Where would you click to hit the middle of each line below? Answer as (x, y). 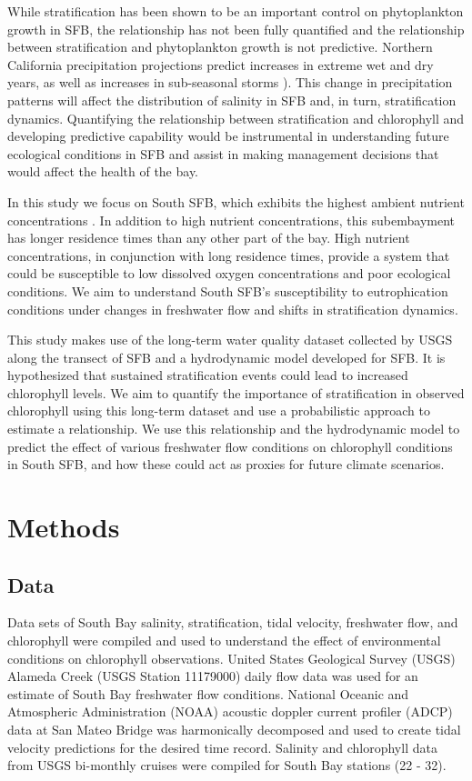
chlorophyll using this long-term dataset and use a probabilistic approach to (219, 411)
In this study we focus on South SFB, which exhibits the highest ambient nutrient (236, 201)
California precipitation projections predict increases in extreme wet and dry (221, 64)
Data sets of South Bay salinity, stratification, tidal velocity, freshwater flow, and (233, 622)
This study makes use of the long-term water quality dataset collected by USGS (230, 340)
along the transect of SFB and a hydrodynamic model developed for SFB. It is (226, 357)
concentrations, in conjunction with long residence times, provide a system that (229, 255)
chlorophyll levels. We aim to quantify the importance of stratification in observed (236, 392)
